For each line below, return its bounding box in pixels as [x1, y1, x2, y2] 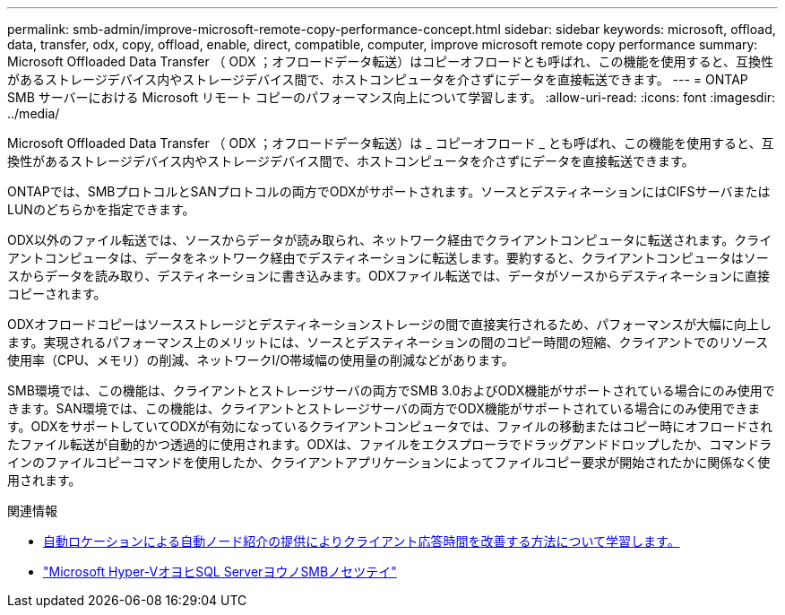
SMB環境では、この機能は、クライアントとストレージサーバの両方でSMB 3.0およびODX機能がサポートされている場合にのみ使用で [7, 383, 775, 398]
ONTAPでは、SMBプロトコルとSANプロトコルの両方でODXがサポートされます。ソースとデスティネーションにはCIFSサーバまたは [7, 184, 771, 199]
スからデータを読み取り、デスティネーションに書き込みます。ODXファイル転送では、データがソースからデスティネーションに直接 [7, 268, 770, 283]
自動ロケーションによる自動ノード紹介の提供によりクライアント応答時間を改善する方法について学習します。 [43, 533, 680, 549]
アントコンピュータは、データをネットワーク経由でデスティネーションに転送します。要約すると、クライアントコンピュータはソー [7, 250, 769, 265]
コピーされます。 [7, 286, 107, 301]
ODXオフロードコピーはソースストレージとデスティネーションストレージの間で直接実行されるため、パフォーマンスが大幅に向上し [7, 316, 772, 332]
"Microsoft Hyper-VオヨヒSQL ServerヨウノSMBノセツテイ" [43, 564, 397, 579]
